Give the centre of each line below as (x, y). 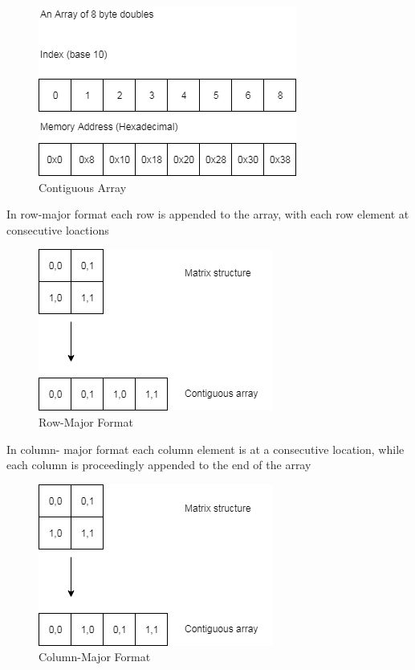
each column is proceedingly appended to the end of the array (159, 465)
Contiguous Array (83, 187)
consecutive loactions (58, 229)
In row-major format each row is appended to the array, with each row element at (208, 214)
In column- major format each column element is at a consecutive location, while (205, 449)
